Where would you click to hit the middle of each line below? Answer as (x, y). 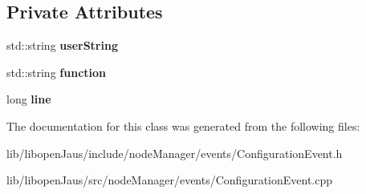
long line (29, 99)
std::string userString (62, 45)
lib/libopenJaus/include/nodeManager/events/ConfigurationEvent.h (175, 153)
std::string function (57, 72)
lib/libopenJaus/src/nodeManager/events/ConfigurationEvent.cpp (170, 180)
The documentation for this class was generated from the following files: (183, 125)
